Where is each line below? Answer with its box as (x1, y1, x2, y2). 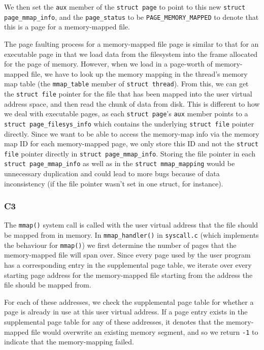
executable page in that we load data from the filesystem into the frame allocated (4, 48, 258, 59)
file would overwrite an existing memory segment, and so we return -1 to (31, 326, 258, 337)
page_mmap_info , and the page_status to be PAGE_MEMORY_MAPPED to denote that (4, 11, 259, 22)
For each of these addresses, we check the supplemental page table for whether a (4, 296, 254, 307)
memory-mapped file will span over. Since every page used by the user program (4, 249, 251, 260)
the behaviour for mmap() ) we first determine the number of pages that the (4, 239, 237, 250)
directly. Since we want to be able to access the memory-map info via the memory (4, 128, 259, 139)
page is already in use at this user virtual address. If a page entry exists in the (4, 306, 248, 317)
